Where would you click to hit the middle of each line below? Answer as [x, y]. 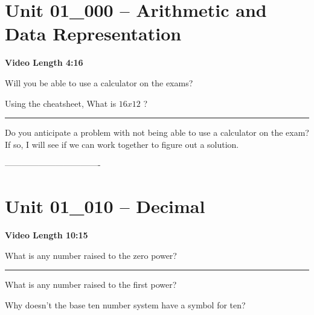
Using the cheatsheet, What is [61, 103]
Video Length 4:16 [44, 62]
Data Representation [93, 33]
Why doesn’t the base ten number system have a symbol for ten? [125, 304]
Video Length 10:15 [46, 235]
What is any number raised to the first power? [91, 285]
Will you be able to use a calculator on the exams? [99, 82]
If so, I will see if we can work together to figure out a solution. [122, 144]
